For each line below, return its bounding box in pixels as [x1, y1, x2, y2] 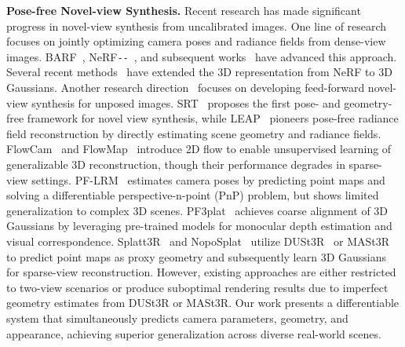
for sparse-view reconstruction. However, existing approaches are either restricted [6, 264, 396, 280]
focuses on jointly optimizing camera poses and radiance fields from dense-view [6, 33, 386, 49]
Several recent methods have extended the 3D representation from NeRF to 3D [6, 64, 392, 80]
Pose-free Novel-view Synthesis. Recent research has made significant [6, 2, 361, 18]
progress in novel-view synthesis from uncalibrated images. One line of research [6, 17, 387, 34]
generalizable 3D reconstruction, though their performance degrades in [6, 156, 345, 172]
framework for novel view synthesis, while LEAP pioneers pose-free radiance [27, 110, 399, 126]
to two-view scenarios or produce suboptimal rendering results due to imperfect [6, 279, 389, 295]
